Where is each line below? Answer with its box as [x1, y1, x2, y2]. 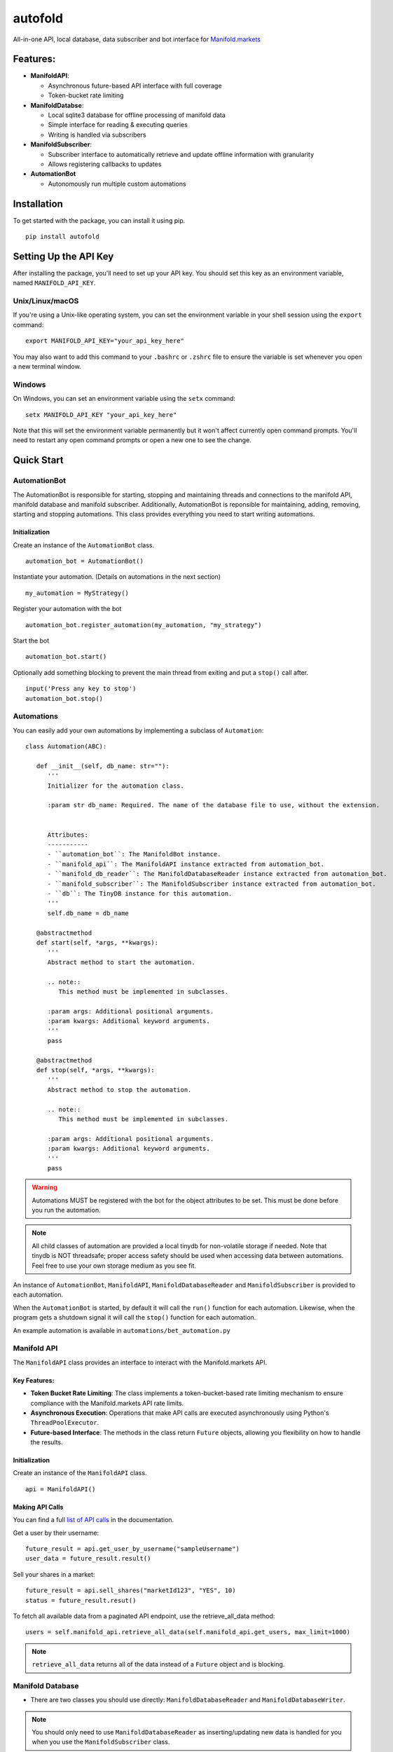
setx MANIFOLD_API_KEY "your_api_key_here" [25, 411, 177, 418]
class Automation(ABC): [25, 743, 107, 751]
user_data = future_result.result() [25, 1554, 151, 1563]
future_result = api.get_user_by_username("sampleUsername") [25, 1545, 240, 1553]
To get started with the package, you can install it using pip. [13, 216, 186, 224]
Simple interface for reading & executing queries [48, 121, 188, 129]
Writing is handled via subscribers [48, 130, 146, 139]
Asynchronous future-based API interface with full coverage [48, 81, 222, 90]
